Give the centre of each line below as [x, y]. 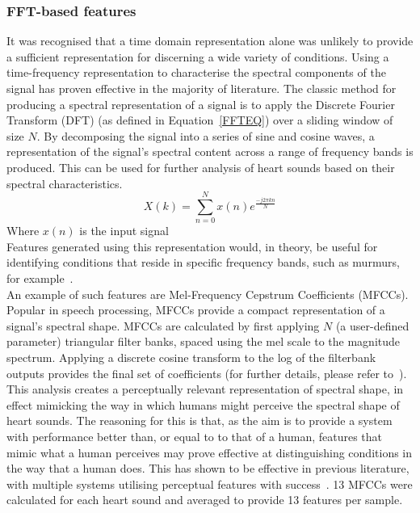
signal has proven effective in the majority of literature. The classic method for [202, 88]
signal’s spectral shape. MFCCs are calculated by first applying [163, 325]
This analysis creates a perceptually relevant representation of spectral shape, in [205, 389]
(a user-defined [372, 325]
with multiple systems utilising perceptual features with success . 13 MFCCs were [210, 484]
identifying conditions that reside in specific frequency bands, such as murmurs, [203, 262]
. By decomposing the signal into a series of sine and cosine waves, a [206, 135]
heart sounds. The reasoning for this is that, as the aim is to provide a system [199, 420]
